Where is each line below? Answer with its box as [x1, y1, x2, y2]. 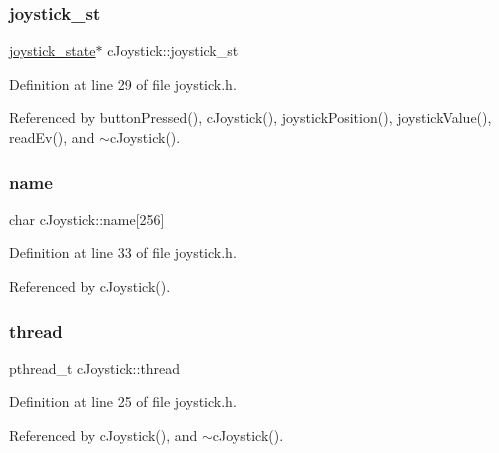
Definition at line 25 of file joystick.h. [9, 391, 237, 412]
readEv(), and [9, 127, 95, 147]
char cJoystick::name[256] [9, 208, 165, 229]
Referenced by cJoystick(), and [9, 425, 198, 445]
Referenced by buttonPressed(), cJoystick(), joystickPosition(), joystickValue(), [9, 107, 492, 128]
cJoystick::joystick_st [107, 40, 239, 61]
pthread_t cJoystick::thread [9, 357, 181, 378]
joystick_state [9, 40, 96, 61]
